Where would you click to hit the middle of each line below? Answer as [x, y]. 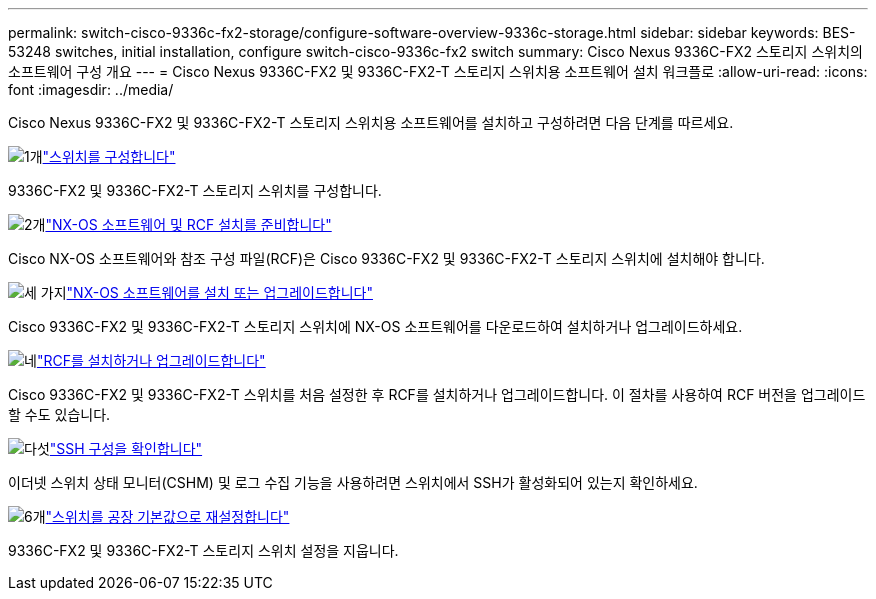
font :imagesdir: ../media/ [91, 89]
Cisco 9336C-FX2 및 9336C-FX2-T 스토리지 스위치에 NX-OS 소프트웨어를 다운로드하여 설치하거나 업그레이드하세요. [375, 326]
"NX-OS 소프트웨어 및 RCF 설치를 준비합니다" [188, 224]
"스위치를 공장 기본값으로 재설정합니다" [167, 516]
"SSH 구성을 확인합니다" [126, 448]
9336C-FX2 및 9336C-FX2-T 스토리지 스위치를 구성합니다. [195, 190]
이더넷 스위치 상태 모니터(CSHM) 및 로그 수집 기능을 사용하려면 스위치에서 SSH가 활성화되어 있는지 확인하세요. [353, 482]
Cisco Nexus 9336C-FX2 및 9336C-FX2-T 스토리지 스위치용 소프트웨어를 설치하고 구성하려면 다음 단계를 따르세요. [371, 122]
